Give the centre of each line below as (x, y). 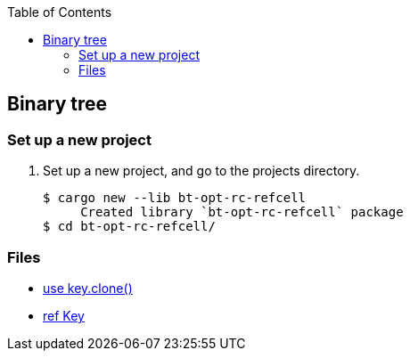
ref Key (64, 315)
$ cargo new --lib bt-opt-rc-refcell (175, 198)
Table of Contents (60, 12)
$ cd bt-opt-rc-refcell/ (129, 227)
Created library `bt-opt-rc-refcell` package (242, 212)
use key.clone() (88, 288)
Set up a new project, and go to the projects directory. (201, 171)
